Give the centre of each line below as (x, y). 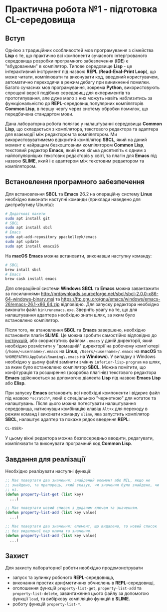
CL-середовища (40, 20)
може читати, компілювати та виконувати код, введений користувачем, (82, 77)
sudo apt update (22, 242)
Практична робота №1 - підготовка (81, 9)
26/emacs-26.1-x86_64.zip (32, 304)
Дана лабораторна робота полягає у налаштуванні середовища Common (83, 124)
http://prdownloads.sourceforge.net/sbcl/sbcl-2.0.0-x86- (99, 294)
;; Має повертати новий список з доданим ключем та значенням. (72, 508)
